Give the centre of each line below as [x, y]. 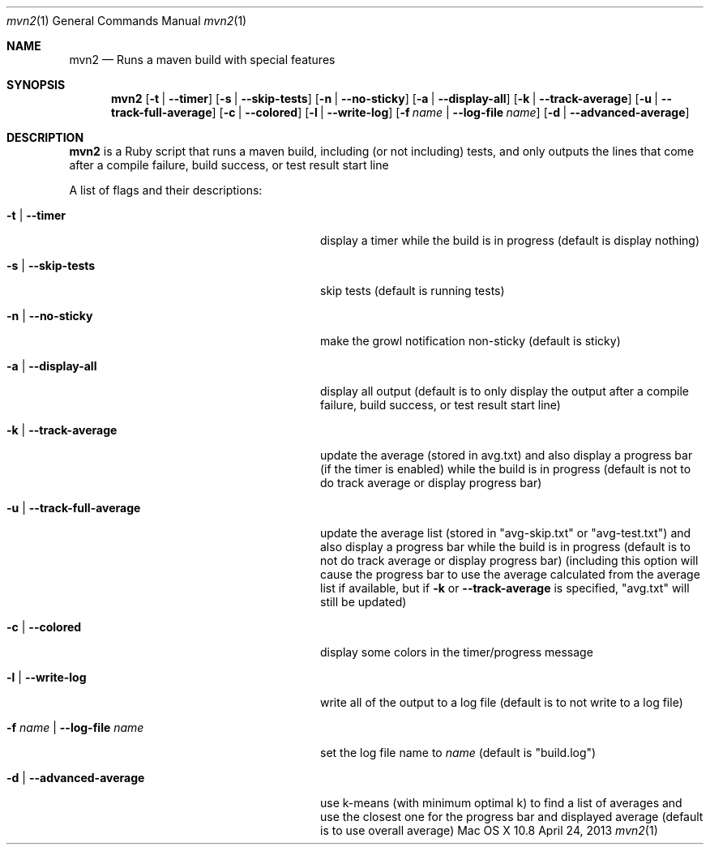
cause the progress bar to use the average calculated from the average [510, 574]
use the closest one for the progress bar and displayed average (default [512, 817]
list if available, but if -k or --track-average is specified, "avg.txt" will [505, 588]
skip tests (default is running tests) [413, 291]
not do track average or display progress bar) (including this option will [509, 560]
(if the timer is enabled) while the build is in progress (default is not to [506, 469]
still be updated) [364, 602]
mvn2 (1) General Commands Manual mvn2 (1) [127, 21]
